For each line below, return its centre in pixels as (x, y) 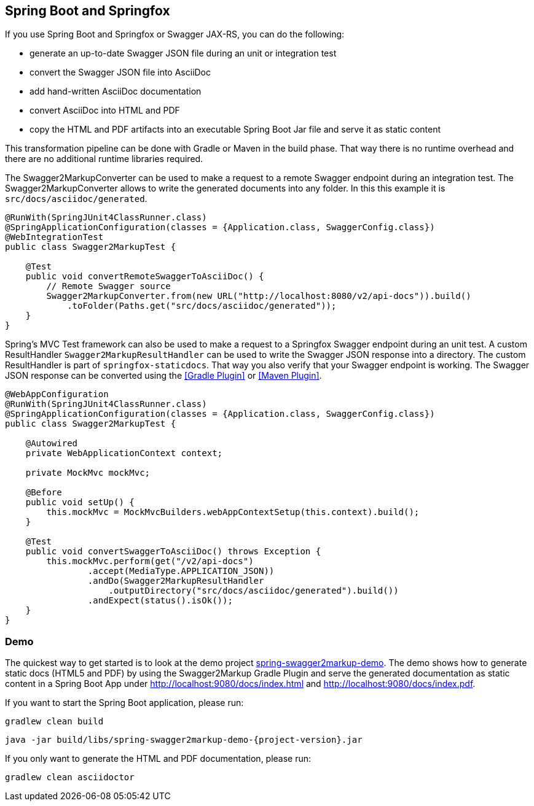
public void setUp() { (80, 502)
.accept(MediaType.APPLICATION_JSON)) (181, 571)
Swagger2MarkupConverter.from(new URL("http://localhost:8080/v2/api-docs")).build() (259, 296)
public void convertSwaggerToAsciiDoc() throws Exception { (173, 552)
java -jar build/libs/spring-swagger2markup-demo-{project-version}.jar (184, 740)
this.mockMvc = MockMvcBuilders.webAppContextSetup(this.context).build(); (233, 512)
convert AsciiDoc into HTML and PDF (105, 110)
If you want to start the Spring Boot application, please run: (124, 703)
